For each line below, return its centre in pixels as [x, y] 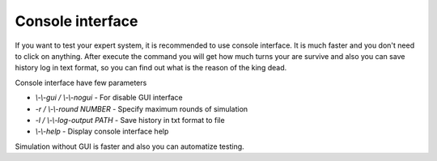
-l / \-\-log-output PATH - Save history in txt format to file [130, 120]
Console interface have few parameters [81, 83]
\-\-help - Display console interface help [102, 131]
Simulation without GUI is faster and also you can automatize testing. [129, 146]
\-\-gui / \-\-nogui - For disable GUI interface [109, 98]
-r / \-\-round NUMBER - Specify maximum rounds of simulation [142, 108]
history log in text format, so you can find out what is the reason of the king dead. [151, 68]
